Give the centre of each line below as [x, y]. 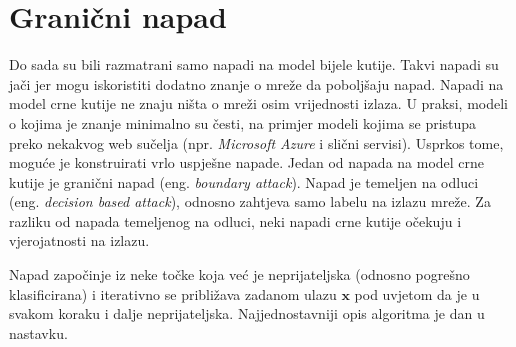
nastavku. [38, 332]
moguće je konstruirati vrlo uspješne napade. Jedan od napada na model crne [247, 162]
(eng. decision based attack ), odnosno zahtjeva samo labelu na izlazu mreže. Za [250, 201]
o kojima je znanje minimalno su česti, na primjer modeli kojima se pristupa [243, 122]
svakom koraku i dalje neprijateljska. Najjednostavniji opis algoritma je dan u [247, 313]
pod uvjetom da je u [417, 293]
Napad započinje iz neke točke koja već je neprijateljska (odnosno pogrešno [239, 274]
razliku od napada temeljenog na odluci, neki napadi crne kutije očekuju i [235, 220]
